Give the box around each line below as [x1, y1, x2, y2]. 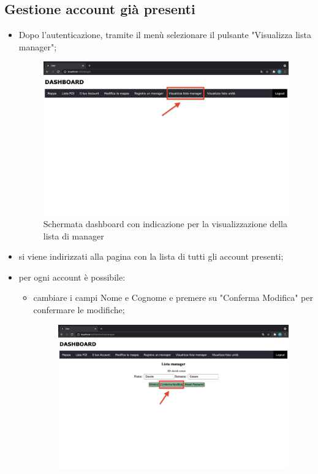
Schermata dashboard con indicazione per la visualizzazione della [43, 217, 287, 230]
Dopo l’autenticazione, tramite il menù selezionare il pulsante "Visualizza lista [18, 28, 311, 41]
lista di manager [43, 229, 104, 242]
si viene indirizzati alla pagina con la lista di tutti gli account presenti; [18, 250, 284, 263]
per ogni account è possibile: [18, 270, 126, 283]
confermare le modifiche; [33, 303, 125, 316]
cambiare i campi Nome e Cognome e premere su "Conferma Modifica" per [33, 291, 313, 304]
